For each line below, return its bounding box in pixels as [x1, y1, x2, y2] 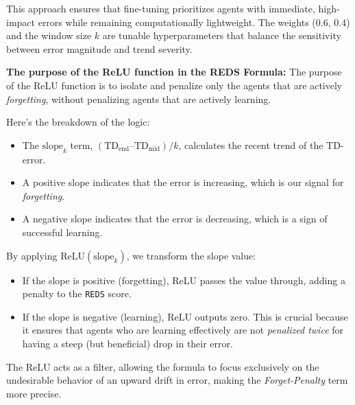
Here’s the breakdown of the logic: [6, 115, 150, 129]
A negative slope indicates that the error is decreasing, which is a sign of [22, 211, 328, 226]
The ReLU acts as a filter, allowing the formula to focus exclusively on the [6, 359, 319, 373]
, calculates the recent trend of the [178, 137, 323, 152]
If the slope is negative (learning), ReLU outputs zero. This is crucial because [22, 309, 348, 323]
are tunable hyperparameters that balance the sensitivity [102, 28, 341, 43]
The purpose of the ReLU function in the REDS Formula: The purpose [6, 65, 342, 79]
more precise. [6, 386, 62, 400]
